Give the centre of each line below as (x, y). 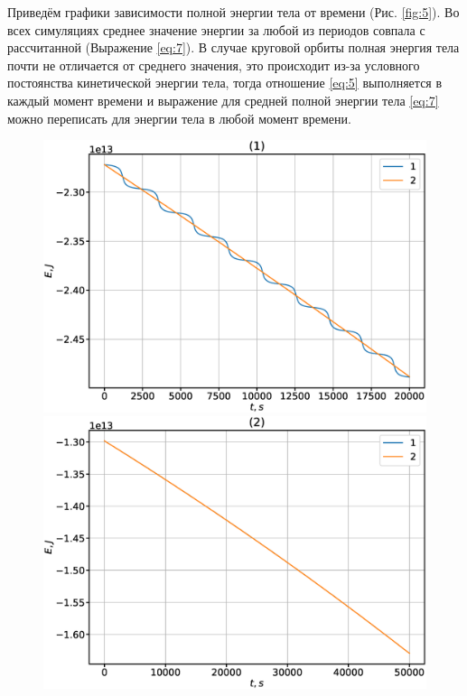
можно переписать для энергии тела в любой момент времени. (179, 118)
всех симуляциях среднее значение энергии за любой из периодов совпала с (216, 29)
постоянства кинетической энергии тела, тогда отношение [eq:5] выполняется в (225, 83)
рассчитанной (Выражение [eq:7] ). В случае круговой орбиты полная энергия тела (233, 47)
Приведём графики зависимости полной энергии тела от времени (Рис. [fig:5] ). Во (233, 12)
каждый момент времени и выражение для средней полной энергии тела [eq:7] (223, 100)
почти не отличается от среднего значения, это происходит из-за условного (214, 65)
